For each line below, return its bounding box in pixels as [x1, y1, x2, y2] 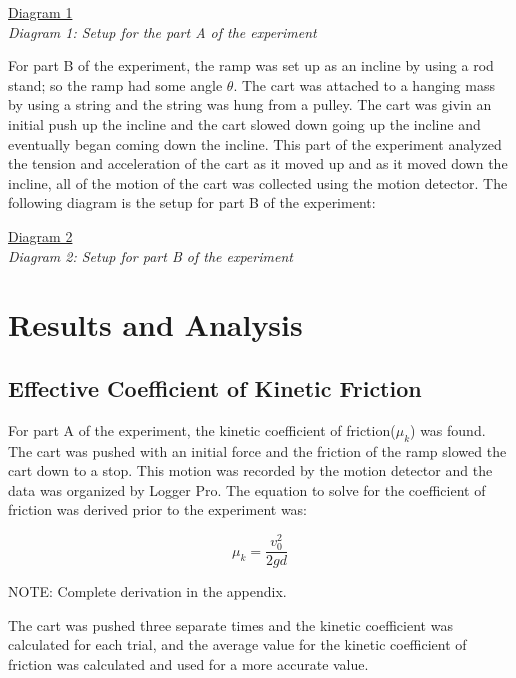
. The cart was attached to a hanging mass [233, 74, 495, 95]
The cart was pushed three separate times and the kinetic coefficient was [8, 614, 453, 635]
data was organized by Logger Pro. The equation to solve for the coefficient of [8, 479, 486, 500]
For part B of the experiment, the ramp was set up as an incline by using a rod [8, 55, 494, 76]
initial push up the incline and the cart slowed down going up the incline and [8, 113, 481, 134]
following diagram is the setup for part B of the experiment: [8, 192, 376, 213]
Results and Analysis [8, 304, 303, 345]
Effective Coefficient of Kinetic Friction [8, 372, 422, 403]
